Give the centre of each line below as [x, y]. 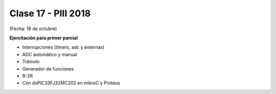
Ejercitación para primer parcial [43, 38]
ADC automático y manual [50, 54]
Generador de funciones [48, 68]
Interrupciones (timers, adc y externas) [63, 47]
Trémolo [31, 62]
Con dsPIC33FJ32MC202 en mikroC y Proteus [71, 83]
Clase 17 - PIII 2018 [50, 13]
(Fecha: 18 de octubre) [33, 29]
